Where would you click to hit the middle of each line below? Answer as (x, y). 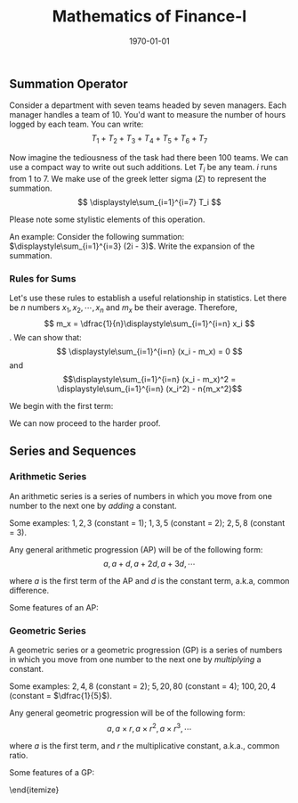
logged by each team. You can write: (77, 124)
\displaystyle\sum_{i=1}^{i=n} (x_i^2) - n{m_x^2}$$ (149, 389)
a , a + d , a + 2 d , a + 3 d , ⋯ (149, 563)
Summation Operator (68, 83)
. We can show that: (45, 338)
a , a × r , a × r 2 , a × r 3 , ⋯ (149, 728)
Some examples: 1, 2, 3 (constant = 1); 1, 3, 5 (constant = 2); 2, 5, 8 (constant (147, 522)
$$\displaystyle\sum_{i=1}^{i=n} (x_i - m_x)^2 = (149, 380)
